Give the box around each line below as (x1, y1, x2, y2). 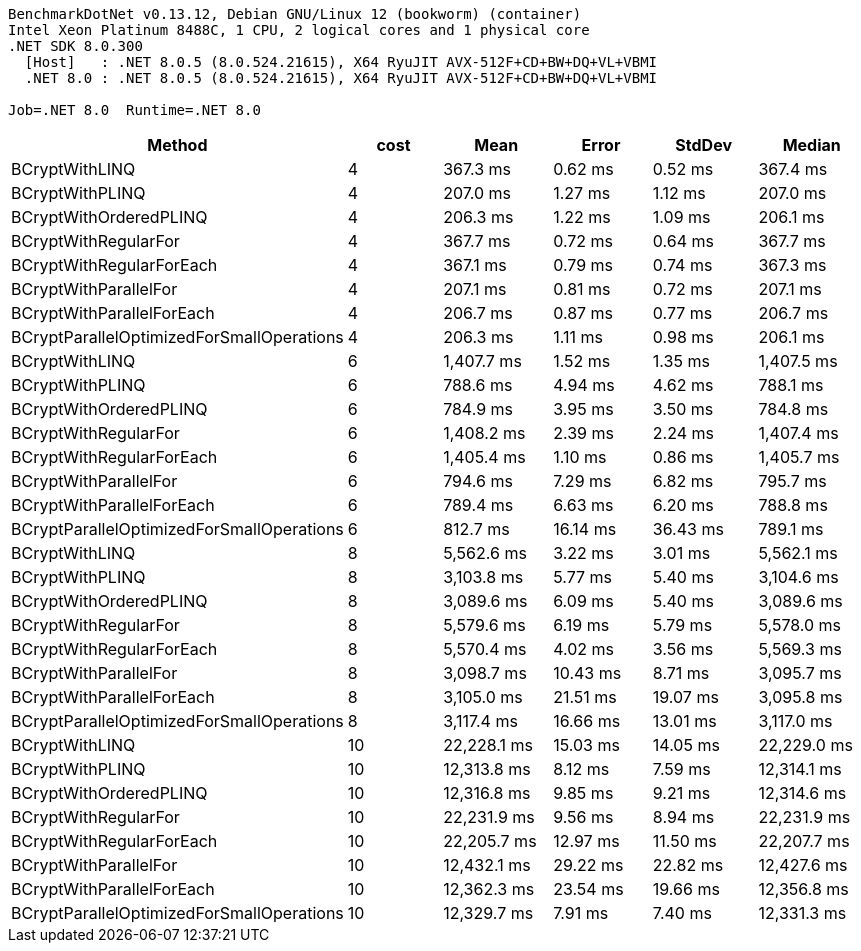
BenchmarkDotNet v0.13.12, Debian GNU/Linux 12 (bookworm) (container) (8, 6, 582, 22)
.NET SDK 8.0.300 (8, 38, 143, 54)
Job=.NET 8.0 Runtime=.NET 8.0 (8, 102, 261, 118)
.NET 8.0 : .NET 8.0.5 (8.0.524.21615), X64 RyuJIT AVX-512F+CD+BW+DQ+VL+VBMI (24, 70, 658, 86)
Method (147, 135, 208, 155)
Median (782, 135, 841, 155)
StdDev (675, 135, 732, 155)
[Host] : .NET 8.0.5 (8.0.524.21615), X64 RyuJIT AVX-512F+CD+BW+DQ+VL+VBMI (24, 54, 658, 70)
